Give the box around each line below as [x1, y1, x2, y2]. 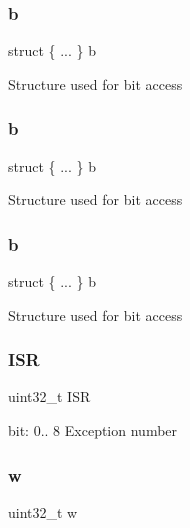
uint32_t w [8, 501, 78, 522]
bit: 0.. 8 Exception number [8, 420, 178, 441]
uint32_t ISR [8, 386, 91, 407]
